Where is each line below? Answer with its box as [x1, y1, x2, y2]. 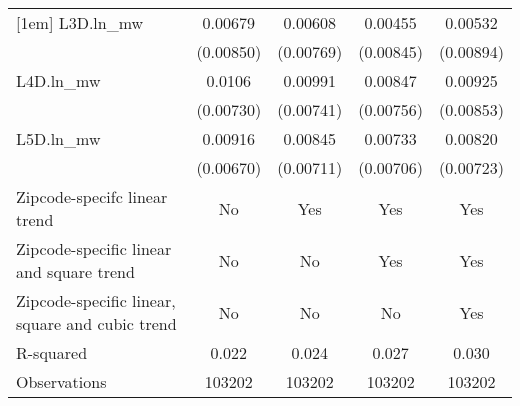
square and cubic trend [16, 312, 177, 335]
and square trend [16, 260, 135, 283]
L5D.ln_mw [16, 127, 101, 150]
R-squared [16, 341, 88, 364]
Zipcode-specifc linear [16, 185, 168, 208]
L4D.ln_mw [16, 69, 101, 92]
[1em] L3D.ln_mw [16, 11, 144, 34]
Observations [16, 370, 107, 393]
